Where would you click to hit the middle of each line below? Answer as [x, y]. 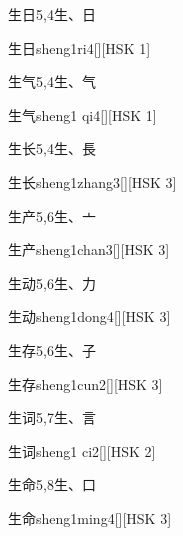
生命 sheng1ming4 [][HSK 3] [90, 517]
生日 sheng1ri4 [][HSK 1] [79, 47]
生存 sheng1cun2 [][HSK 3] [85, 383]
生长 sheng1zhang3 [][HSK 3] [92, 181]
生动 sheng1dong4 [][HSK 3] [89, 316]
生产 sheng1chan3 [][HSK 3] [89, 249]
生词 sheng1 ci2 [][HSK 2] [82, 450]
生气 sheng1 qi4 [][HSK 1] [82, 114]
